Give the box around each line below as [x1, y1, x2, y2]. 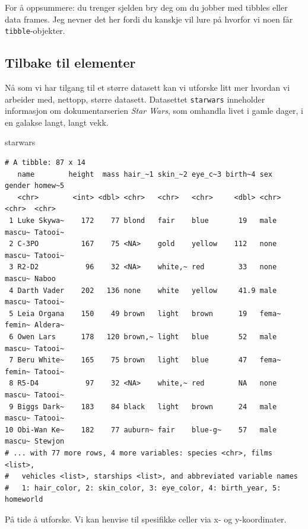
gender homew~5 [5, 181, 65, 190]
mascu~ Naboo [5, 275, 56, 283]
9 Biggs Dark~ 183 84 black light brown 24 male [9, 402, 277, 411]
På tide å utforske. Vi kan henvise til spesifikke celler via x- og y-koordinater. [5, 512, 287, 525]
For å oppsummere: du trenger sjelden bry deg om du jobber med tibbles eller [5, 1, 288, 13]
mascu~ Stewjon [5, 437, 65, 446]
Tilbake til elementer [5, 53, 136, 72]
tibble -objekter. [5, 24, 65, 37]
